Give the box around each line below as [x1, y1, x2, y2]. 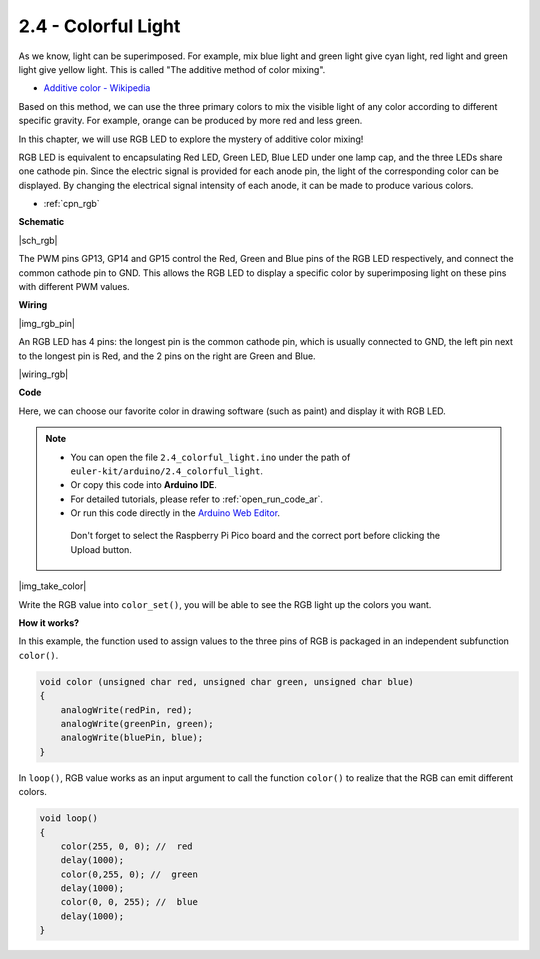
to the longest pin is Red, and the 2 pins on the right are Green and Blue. [18, 350, 316, 362]
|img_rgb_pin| [18, 317, 75, 329]
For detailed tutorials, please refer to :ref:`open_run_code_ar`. [70, 493, 324, 505]
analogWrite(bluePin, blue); [60, 732, 204, 744]
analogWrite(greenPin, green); [60, 718, 214, 729]
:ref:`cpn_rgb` [43, 198, 100, 210]
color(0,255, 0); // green [60, 868, 199, 880]
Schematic [18, 216, 65, 228]
